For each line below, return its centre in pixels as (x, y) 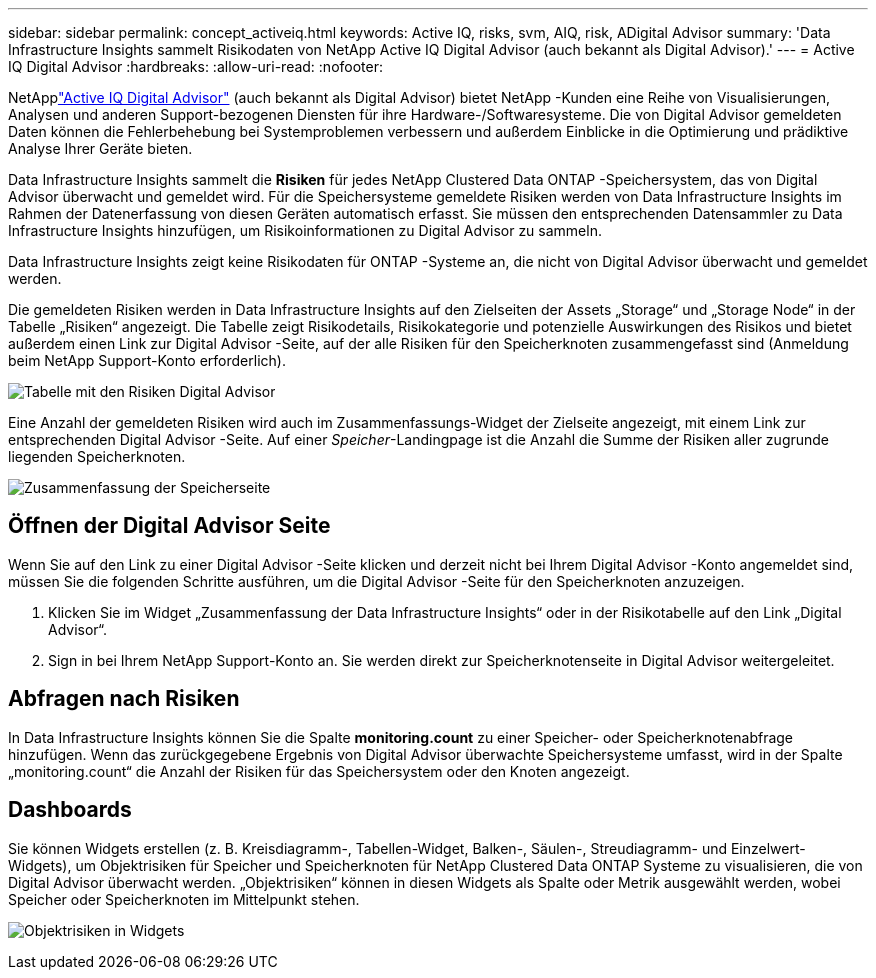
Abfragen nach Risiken (124, 699)
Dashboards (70, 810)
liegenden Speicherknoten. (97, 456)
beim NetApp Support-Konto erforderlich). (147, 360)
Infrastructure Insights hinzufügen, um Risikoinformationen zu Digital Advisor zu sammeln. (305, 230)
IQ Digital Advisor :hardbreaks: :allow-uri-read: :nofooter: (195, 66)
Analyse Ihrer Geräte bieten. (100, 148)
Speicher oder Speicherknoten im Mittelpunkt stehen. (184, 899)
